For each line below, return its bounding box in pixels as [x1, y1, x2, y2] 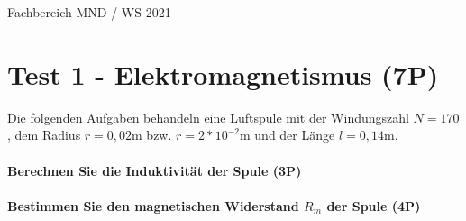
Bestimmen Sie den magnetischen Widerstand [7, 196, 299, 215]
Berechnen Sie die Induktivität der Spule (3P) [7, 161, 302, 180]
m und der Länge [240, 125, 335, 144]
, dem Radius [7, 125, 81, 144]
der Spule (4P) [326, 196, 421, 215]
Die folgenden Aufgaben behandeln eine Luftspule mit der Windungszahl [7, 107, 409, 126]
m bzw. [132, 125, 172, 144]
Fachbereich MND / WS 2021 [7, 3, 171, 21]
